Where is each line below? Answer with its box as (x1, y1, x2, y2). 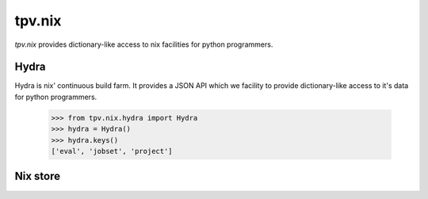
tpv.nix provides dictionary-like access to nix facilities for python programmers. (14, 40, 273, 49)
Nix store (14, 170, 61, 183)
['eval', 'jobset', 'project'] (51, 147, 174, 155)
